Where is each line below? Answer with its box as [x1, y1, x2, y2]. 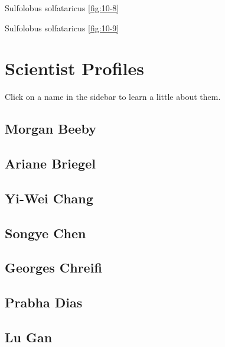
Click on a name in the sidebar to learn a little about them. [5, 90, 221, 103]
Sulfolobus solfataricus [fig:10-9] [5, 21, 119, 34]
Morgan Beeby [5, 119, 97, 138]
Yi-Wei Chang [5, 189, 93, 207]
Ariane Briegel [5, 154, 96, 173]
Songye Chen [5, 223, 86, 242]
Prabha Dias [5, 293, 83, 312]
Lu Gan [5, 327, 53, 346]
